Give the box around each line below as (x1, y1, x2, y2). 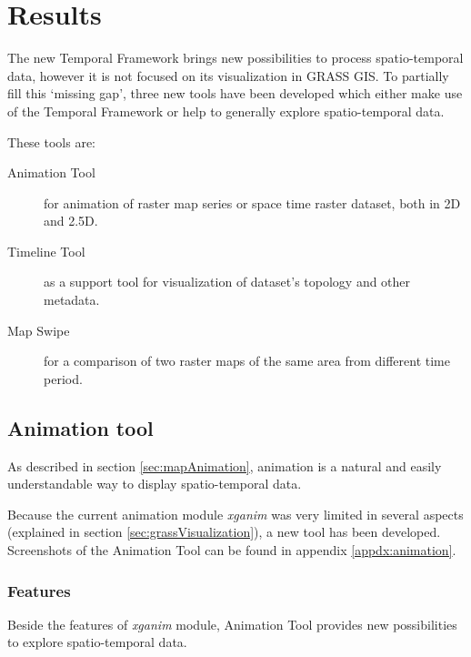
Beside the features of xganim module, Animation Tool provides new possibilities (7, 614, 457, 633)
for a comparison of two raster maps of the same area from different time (44, 351, 450, 370)
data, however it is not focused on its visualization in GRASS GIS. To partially (7, 66, 449, 85)
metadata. (44, 290, 100, 309)
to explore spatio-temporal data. (7, 632, 187, 652)
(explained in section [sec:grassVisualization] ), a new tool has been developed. (7, 522, 441, 541)
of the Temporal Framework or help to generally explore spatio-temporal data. (7, 101, 445, 120)
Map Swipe (7, 320, 70, 339)
